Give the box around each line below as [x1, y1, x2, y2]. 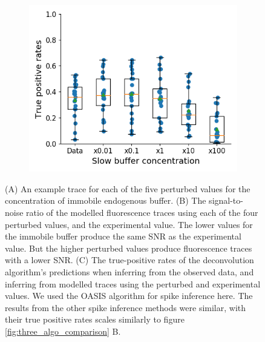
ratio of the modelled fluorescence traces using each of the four [26, 206, 258, 218]
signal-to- [209, 194, 243, 207]
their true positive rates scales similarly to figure [5, 313, 185, 326]
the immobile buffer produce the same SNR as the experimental [5, 230, 241, 243]
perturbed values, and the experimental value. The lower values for [5, 218, 253, 230]
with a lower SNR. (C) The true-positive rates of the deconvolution [5, 253, 254, 266]
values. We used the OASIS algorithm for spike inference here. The [5, 289, 253, 302]
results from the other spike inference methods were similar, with [5, 301, 246, 313]
